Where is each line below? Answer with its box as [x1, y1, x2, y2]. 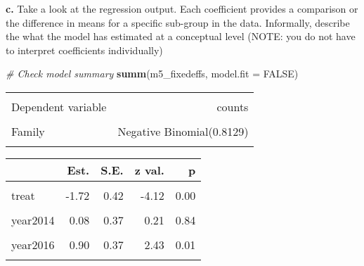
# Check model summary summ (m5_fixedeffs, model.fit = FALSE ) [6, 66, 299, 81]
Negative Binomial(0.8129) [117, 122, 249, 139]
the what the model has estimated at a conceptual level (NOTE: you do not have [6, 29, 356, 44]
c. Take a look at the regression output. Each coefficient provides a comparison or [6, 1, 358, 15]
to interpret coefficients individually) [6, 42, 163, 57]
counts [216, 98, 249, 115]
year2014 [11, 211, 55, 228]
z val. [134, 161, 164, 178]
